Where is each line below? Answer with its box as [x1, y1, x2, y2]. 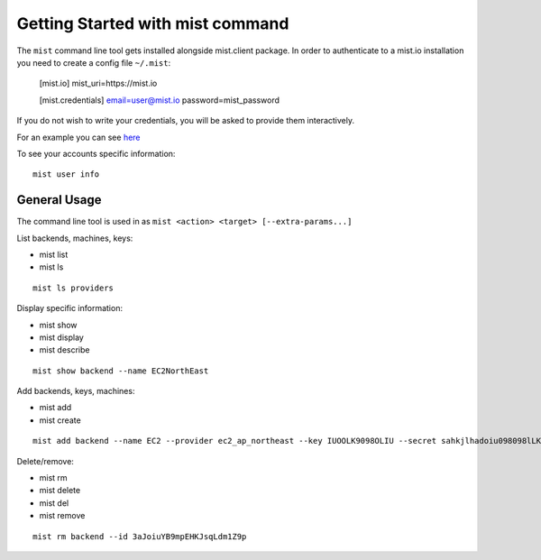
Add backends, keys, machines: [16, 386, 135, 397]
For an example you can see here [16, 132, 141, 142]
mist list [39, 249, 69, 260]
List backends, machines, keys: [16, 233, 133, 243]
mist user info [32, 170, 100, 179]
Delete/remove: [16, 455, 74, 466]
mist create [39, 415, 81, 426]
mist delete [39, 485, 81, 496]
